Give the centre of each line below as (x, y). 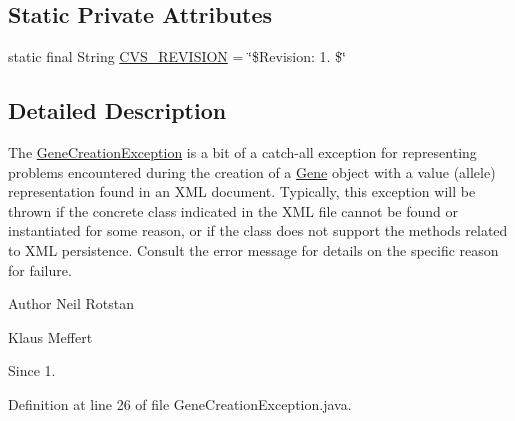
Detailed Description (117, 110)
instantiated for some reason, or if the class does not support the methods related (258, 230)
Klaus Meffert (50, 336)
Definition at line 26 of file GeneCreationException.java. (180, 403)
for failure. (40, 269)
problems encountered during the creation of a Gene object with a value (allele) (252, 171)
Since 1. (32, 370)
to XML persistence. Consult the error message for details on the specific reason (253, 249)
